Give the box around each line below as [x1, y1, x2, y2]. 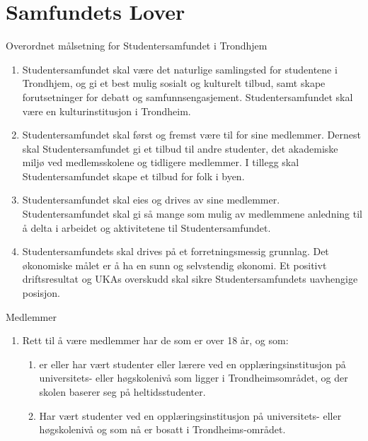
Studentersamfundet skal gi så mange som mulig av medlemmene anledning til [22, 206, 363, 221]
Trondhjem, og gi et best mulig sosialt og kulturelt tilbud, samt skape [22, 76, 326, 90]
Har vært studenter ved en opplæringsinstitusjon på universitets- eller [39, 408, 342, 423]
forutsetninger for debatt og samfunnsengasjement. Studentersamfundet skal [22, 89, 353, 104]
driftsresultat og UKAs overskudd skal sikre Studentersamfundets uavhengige [22, 271, 358, 286]
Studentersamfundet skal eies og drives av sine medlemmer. [22, 192, 280, 207]
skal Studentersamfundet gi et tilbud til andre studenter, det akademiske [22, 141, 338, 155]
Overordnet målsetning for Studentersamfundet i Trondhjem [6, 38, 268, 53]
